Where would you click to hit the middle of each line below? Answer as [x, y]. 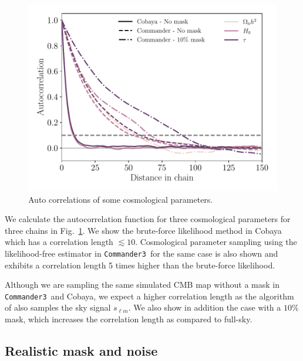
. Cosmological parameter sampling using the [216, 242]
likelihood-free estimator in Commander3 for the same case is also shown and [142, 253]
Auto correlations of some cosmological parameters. [121, 199]
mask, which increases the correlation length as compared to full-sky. [129, 319]
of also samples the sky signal [58, 307]
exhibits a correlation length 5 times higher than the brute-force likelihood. [140, 265]
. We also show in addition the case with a [205, 307]
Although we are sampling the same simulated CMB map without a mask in [142, 285]
